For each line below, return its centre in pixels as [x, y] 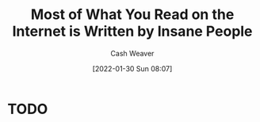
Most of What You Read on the [132, 15]
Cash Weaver [132, 53]
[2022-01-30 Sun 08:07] [132, 68]
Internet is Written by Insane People [132, 31]
